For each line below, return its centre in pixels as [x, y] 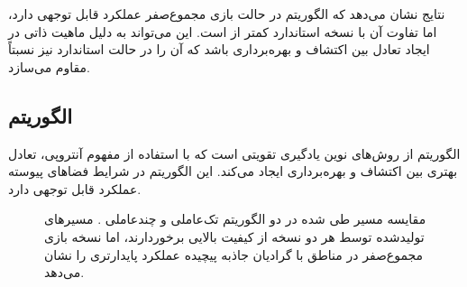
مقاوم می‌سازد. [50, 66]
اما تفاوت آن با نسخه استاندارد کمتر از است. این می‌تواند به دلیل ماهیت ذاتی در [223, 31]
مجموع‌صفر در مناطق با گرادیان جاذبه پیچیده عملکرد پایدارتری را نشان [234, 254]
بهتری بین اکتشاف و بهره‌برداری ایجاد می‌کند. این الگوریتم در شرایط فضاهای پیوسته [233, 171]
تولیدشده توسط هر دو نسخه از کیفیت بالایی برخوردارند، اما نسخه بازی [234, 236]
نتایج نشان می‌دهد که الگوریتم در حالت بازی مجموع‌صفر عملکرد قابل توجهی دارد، [227, 14]
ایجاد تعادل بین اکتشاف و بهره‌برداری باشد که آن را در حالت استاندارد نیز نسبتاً [219, 49]
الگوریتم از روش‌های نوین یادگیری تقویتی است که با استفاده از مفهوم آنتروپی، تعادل [234, 153]
